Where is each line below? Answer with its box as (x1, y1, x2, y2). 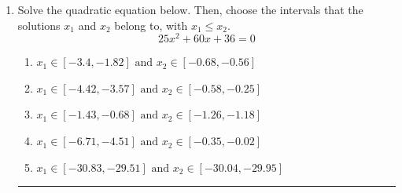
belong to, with (114, 16, 188, 33)
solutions (17, 16, 61, 33)
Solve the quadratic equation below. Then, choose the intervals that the (17, 2, 363, 17)
